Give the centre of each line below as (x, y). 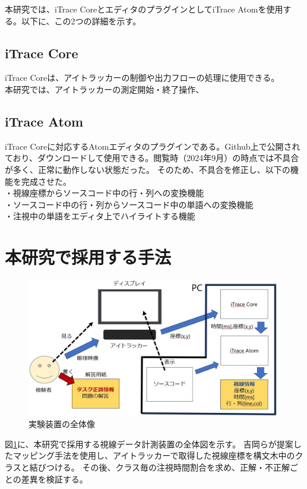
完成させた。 (46, 181)
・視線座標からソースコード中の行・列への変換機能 (105, 193)
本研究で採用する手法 (88, 257)
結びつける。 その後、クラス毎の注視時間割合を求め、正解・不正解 (160, 467)
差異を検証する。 (54, 479)
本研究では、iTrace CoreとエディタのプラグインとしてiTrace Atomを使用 (144, 9)
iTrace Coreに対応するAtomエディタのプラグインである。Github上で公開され (153, 146)
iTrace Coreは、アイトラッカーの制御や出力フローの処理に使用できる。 (142, 78)
